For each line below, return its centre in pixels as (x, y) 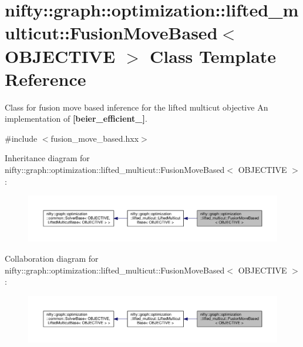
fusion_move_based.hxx (95, 138)
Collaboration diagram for (52, 258)
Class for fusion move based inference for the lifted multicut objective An (137, 107)
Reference (46, 79)
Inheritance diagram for (47, 158)
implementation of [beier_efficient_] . (76, 119)
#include (21, 138)
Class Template (213, 56)
